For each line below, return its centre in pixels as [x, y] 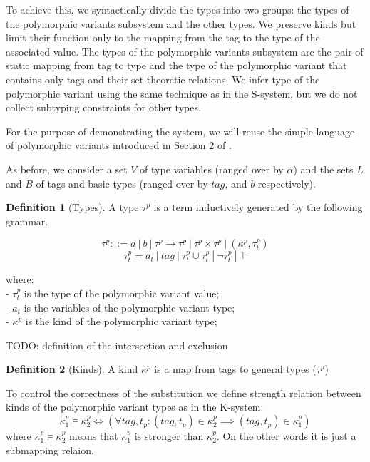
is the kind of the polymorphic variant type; [121, 321]
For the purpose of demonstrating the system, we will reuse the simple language [180, 131]
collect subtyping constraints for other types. [103, 107]
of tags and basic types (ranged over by [122, 183]
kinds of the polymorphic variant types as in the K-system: [135, 407]
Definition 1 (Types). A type [72, 207]
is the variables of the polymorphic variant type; [129, 307]
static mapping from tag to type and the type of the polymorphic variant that [176, 65]
